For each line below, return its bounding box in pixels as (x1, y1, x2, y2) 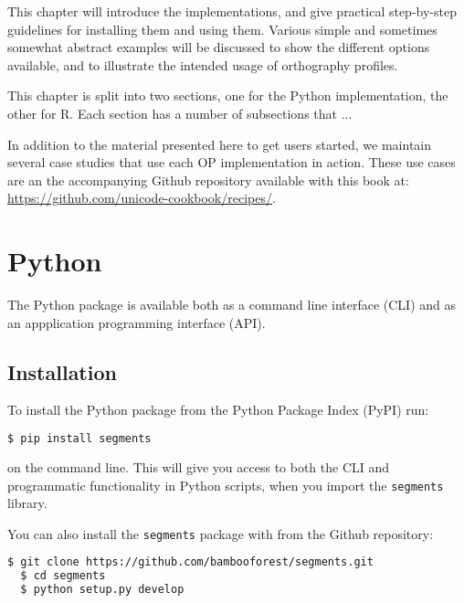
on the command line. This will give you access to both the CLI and (7, 457, 390, 476)
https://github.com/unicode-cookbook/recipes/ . (7, 188, 276, 207)
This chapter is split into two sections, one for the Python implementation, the (7, 86, 448, 105)
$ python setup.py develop (20, 583, 185, 597)
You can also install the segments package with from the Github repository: (7, 524, 434, 543)
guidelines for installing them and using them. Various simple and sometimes (7, 19, 438, 38)
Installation (7, 357, 117, 386)
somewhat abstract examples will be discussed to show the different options (7, 37, 430, 57)
